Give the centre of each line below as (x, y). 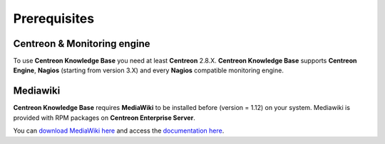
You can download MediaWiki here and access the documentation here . (119, 131)
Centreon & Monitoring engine (82, 44)
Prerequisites (54, 18)
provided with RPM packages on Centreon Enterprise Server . (104, 118)
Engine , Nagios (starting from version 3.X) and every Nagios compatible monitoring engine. (149, 70)
